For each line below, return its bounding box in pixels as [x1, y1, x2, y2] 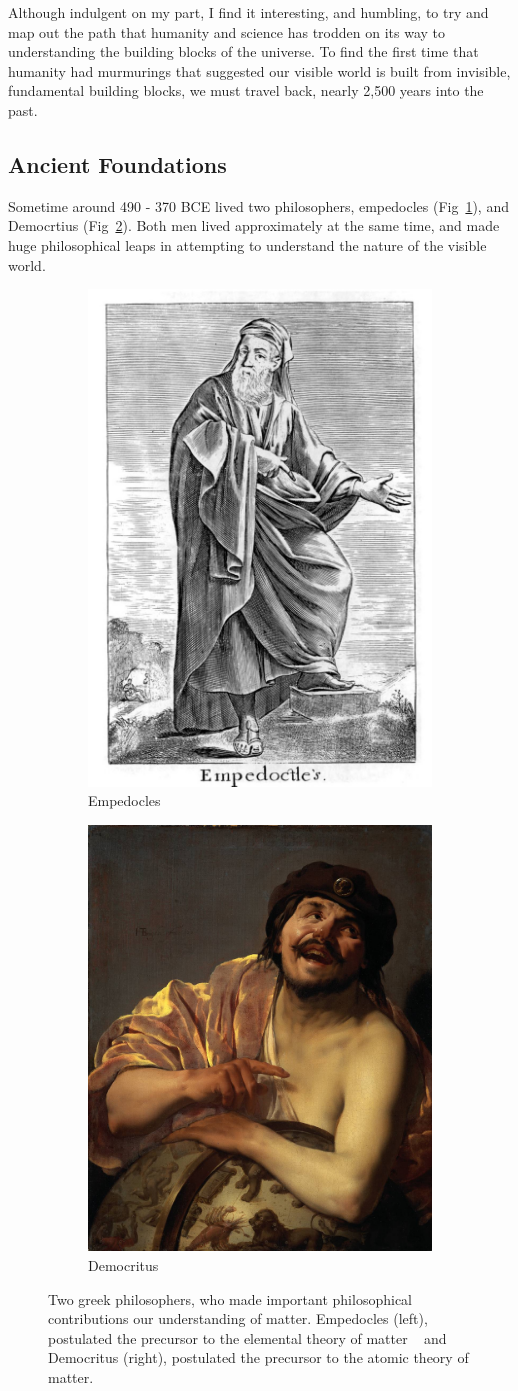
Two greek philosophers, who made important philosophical [48, 1288, 412, 1309]
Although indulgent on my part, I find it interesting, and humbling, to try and [8, 2, 489, 22]
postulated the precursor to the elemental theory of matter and [48, 1327, 447, 1348]
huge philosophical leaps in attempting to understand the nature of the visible [8, 234, 487, 255]
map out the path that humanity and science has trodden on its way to [8, 21, 445, 42]
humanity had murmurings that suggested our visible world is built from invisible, [8, 60, 511, 81]
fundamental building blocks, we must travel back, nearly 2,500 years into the [8, 80, 484, 101]
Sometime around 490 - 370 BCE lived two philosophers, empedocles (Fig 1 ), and [8, 195, 509, 216]
